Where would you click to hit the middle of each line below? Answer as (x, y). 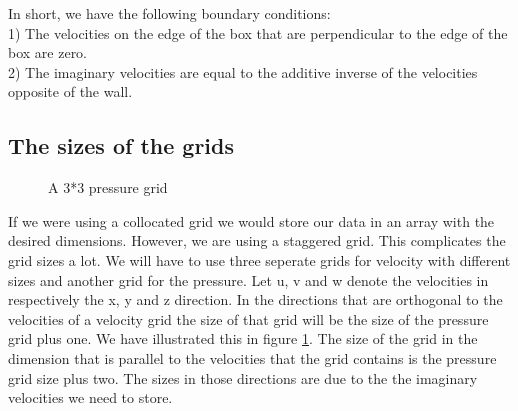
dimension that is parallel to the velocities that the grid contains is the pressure (252, 357)
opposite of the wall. (70, 91)
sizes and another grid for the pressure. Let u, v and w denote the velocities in (248, 279)
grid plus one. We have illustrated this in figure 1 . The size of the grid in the (243, 338)
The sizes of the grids (121, 145)
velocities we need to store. (90, 397)
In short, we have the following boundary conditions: (169, 13)
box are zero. (48, 52)
